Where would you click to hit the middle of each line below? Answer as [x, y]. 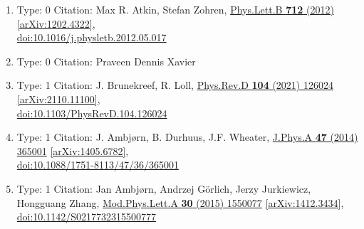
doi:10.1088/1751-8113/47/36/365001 [98, 165]
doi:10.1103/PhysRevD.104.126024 [92, 113]
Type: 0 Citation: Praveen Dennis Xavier [106, 61]
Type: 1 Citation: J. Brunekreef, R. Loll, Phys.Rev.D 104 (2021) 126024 [175, 85]
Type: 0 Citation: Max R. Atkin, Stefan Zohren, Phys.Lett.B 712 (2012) [175, 9]
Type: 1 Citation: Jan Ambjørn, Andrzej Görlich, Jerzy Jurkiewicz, [164, 188]
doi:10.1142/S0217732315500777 [87, 217]
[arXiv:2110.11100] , [58, 98]
